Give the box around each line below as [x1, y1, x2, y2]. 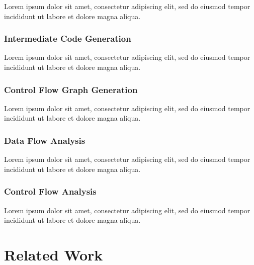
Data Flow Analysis [4, 134, 86, 146]
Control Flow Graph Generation [4, 83, 138, 96]
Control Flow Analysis [4, 185, 97, 198]
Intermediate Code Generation [4, 32, 131, 45]
